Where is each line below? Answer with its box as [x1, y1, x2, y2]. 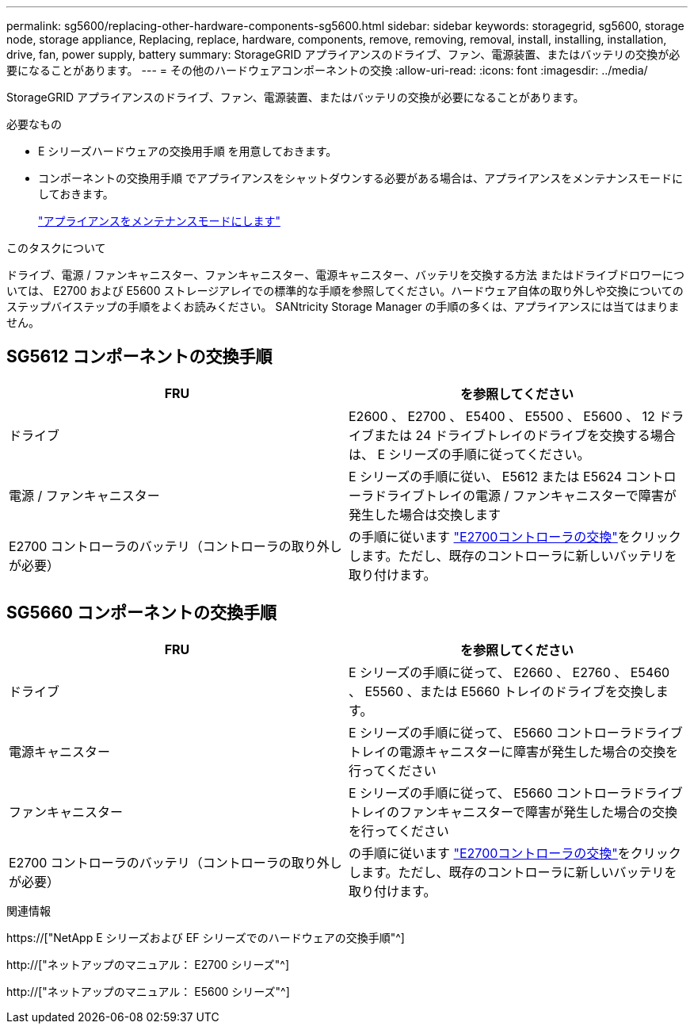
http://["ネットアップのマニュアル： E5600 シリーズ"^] [6, 984, 290, 998]
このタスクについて [6, 241, 106, 255]
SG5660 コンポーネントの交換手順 [6, 603, 276, 623]
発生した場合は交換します [349, 506, 501, 523]
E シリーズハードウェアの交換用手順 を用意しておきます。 [38, 144, 337, 158]
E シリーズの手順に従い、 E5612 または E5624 [349, 468, 622, 484]
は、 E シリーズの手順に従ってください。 [349, 446, 590, 462]
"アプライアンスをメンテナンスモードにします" [38, 214, 280, 228]
